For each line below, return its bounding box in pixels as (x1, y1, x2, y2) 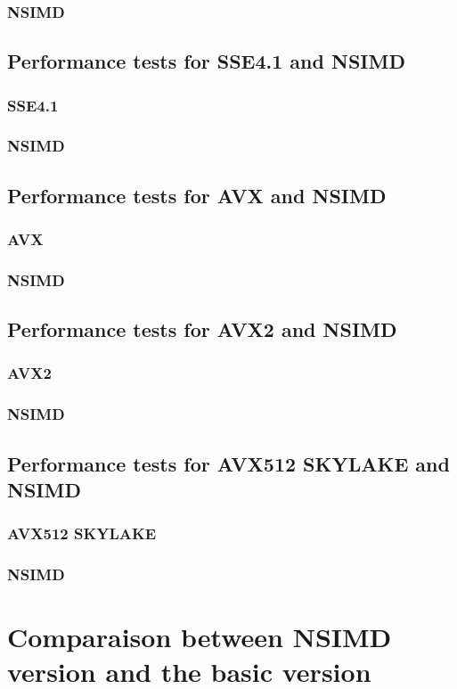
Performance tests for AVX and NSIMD (7, 181, 387, 209)
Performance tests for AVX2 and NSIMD (7, 316, 397, 343)
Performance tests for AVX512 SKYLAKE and (7, 449, 450, 477)
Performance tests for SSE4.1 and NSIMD (7, 47, 405, 75)
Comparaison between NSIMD (7, 619, 392, 655)
